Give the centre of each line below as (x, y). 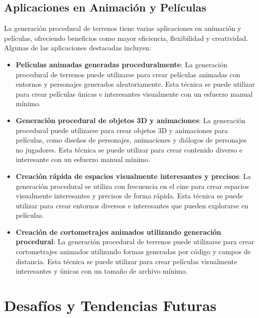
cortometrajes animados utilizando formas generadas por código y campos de (133, 251)
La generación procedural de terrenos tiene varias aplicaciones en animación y (123, 28)
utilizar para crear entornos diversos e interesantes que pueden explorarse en (132, 205)
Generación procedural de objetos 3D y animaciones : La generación (130, 120)
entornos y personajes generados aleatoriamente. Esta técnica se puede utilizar (135, 84)
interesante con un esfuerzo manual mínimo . (83, 159)
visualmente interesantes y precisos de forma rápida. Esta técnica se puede (129, 196)
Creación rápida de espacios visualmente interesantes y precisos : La (133, 176)
